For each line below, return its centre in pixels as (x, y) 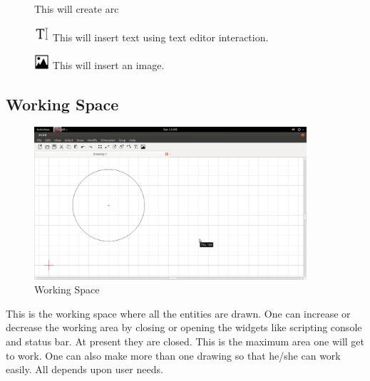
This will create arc (77, 9)
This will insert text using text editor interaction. (160, 37)
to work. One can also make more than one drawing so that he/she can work (173, 355)
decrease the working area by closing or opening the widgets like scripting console (184, 327)
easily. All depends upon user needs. (84, 369)
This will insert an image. (108, 65)
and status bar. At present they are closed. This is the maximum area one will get (185, 341)
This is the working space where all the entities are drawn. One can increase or (178, 313)
